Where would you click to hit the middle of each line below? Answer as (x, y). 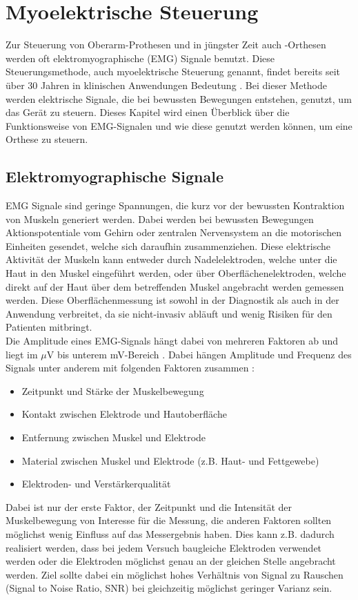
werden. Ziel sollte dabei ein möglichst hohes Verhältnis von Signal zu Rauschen (175, 574)
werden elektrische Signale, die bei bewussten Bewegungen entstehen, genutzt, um (179, 98)
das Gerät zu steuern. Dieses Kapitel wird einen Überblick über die (148, 112)
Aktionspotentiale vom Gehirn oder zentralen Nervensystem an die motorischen (174, 232)
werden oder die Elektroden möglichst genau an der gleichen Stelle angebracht (171, 561)
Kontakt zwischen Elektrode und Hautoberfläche (124, 414)
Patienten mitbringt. (49, 327)
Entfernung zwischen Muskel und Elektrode (114, 437)
